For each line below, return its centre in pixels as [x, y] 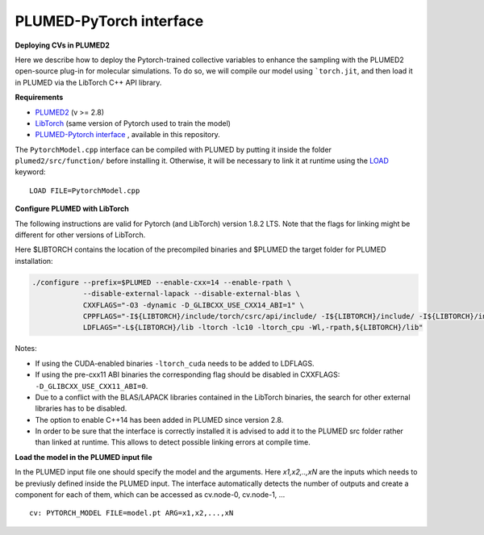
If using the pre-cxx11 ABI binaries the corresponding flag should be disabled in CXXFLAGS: [188, 374]
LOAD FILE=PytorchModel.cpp [85, 190]
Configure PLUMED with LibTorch [72, 209]
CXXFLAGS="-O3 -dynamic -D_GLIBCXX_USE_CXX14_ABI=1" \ [194, 305]
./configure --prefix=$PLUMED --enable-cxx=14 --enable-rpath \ [162, 282]
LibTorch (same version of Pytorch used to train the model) [133, 123]
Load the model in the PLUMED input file [83, 457]
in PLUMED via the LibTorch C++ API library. [88, 82]
